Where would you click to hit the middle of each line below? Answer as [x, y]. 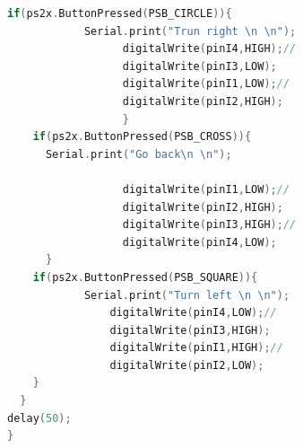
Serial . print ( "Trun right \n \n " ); [190, 31]
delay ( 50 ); [39, 418]
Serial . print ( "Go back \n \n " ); [139, 154]
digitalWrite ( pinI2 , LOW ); [187, 365]
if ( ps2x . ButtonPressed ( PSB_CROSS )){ [142, 137]
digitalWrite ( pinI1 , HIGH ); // [196, 348]
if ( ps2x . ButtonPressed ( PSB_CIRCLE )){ [120, 13]
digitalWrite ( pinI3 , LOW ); [199, 66]
